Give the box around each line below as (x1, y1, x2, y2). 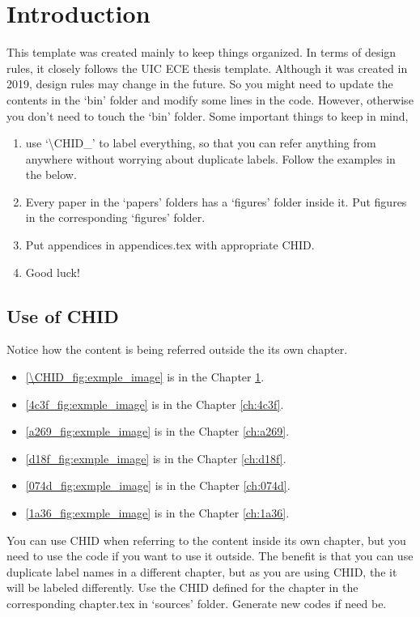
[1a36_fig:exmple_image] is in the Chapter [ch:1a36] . (25, 504, 290, 521)
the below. (25, 166, 77, 183)
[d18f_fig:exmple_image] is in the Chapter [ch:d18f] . (25, 449, 286, 466)
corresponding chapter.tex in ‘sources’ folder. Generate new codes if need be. (6, 594, 387, 611)
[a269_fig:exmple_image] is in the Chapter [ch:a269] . (25, 423, 290, 440)
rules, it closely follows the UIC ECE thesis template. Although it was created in (6, 59, 408, 76)
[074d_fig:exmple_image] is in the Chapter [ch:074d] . (25, 477, 291, 494)
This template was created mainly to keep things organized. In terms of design (6, 44, 397, 61)
